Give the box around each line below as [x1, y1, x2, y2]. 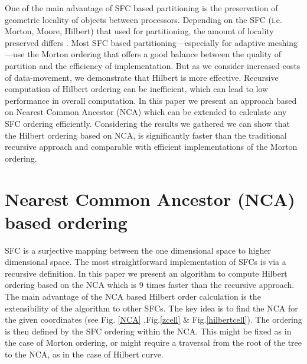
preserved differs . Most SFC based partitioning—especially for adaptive [5, 36, 266, 48]
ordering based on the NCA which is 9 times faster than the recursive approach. [5, 278, 295, 291]
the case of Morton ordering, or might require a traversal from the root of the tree [5, 336, 302, 349]
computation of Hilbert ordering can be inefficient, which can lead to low [5, 83, 269, 95]
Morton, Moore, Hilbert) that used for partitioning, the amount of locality [5, 25, 274, 37]
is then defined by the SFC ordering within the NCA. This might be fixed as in [5, 324, 292, 337]
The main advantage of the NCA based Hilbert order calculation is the [5, 290, 261, 302]
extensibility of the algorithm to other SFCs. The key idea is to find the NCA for [5, 301, 298, 314]
